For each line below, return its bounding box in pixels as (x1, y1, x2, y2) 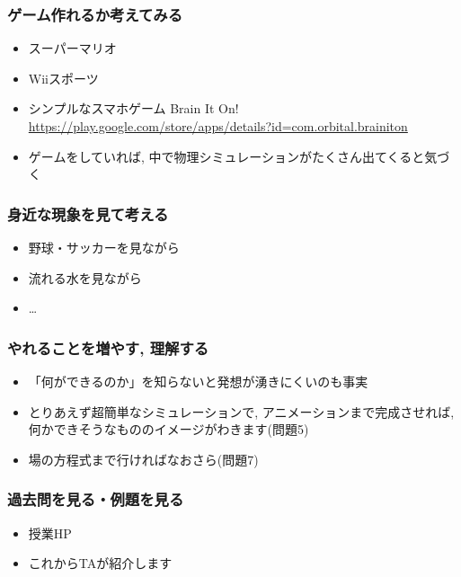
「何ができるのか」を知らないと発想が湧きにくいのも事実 (28, 372, 368, 390)
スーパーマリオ (28, 39, 117, 58)
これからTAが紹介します (28, 554, 173, 573)
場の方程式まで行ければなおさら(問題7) (28, 449, 259, 468)
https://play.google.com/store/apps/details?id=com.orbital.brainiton (28, 117, 408, 135)
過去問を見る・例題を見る (7, 488, 184, 510)
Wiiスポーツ (28, 68, 99, 87)
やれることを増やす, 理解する (7, 336, 209, 359)
